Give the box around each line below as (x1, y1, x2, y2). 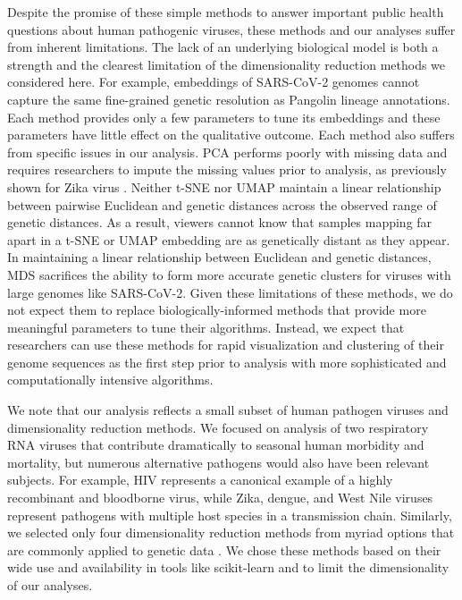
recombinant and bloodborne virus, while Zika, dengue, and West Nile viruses (7, 488, 433, 507)
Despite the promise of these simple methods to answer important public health (7, 3, 444, 21)
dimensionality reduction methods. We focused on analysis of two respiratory (7, 418, 429, 436)
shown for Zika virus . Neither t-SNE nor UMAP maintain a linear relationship (7, 177, 441, 196)
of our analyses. (7, 576, 93, 594)
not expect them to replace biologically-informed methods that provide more (7, 300, 426, 319)
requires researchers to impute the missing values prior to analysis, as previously (7, 160, 447, 179)
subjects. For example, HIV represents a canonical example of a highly (7, 470, 393, 489)
